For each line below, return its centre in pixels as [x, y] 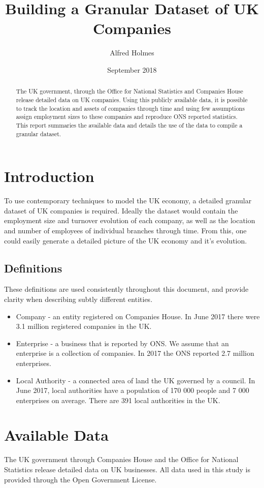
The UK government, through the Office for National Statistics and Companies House [129, 91]
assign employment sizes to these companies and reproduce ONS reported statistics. [127, 117]
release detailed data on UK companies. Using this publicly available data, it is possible [132, 99]
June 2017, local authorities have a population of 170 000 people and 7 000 [133, 390]
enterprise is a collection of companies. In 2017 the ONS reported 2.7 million [135, 353]
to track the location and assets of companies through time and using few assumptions [130, 108]
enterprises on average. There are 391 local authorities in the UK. [118, 400]
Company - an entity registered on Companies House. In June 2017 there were [138, 316]
